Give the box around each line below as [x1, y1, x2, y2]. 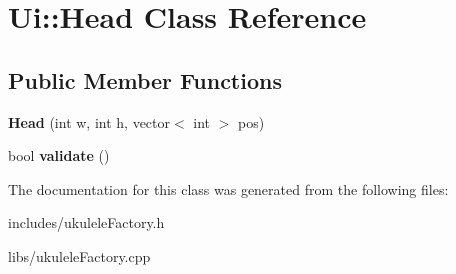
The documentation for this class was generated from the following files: [8, 178, 449, 199]
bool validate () [8, 145, 110, 166]
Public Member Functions [8, 64, 282, 95]
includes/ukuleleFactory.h [8, 212, 165, 233]
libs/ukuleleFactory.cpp [8, 245, 151, 266]
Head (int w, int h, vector [8, 111, 171, 132]
